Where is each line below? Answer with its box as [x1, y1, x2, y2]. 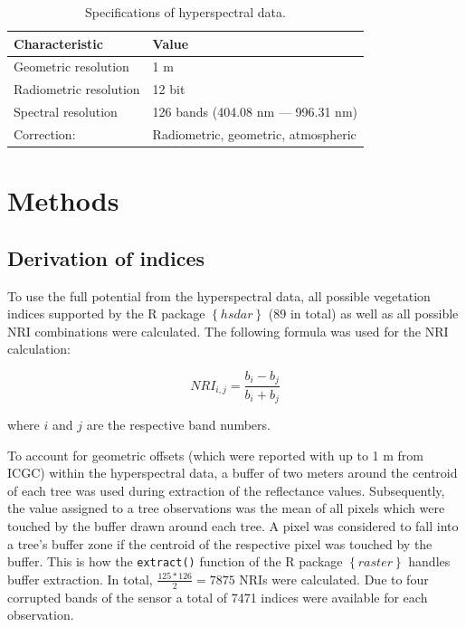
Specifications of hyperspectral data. [85, 3, 286, 21]
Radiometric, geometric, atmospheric [152, 124, 357, 143]
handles [408, 552, 451, 571]
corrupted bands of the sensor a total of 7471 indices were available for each [7, 587, 428, 606]
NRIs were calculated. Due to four [239, 569, 429, 588]
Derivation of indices [7, 243, 205, 271]
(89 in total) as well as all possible [268, 304, 459, 323]
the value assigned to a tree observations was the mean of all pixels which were [7, 499, 445, 518]
